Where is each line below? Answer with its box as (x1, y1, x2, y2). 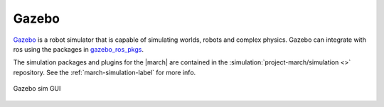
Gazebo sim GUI (13, 84, 61, 93)
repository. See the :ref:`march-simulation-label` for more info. (13, 68, 196, 77)
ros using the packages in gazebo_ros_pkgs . (13, 45, 144, 53)
